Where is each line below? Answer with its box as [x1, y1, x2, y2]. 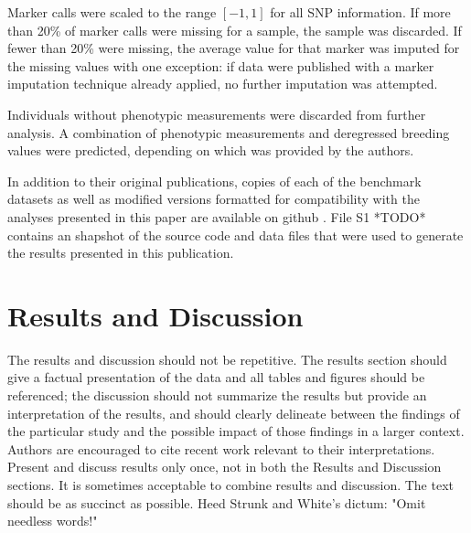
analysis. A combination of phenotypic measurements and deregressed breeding [7, 123, 450, 142]
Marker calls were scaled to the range [7, 3, 217, 21]
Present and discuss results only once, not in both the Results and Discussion [7, 457, 442, 476]
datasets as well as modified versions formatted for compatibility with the [7, 189, 420, 208]
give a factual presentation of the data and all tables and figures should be [7, 368, 425, 387]
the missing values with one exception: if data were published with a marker [7, 56, 434, 75]
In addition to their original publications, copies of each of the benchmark [7, 171, 422, 190]
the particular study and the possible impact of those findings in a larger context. [7, 421, 465, 441]
